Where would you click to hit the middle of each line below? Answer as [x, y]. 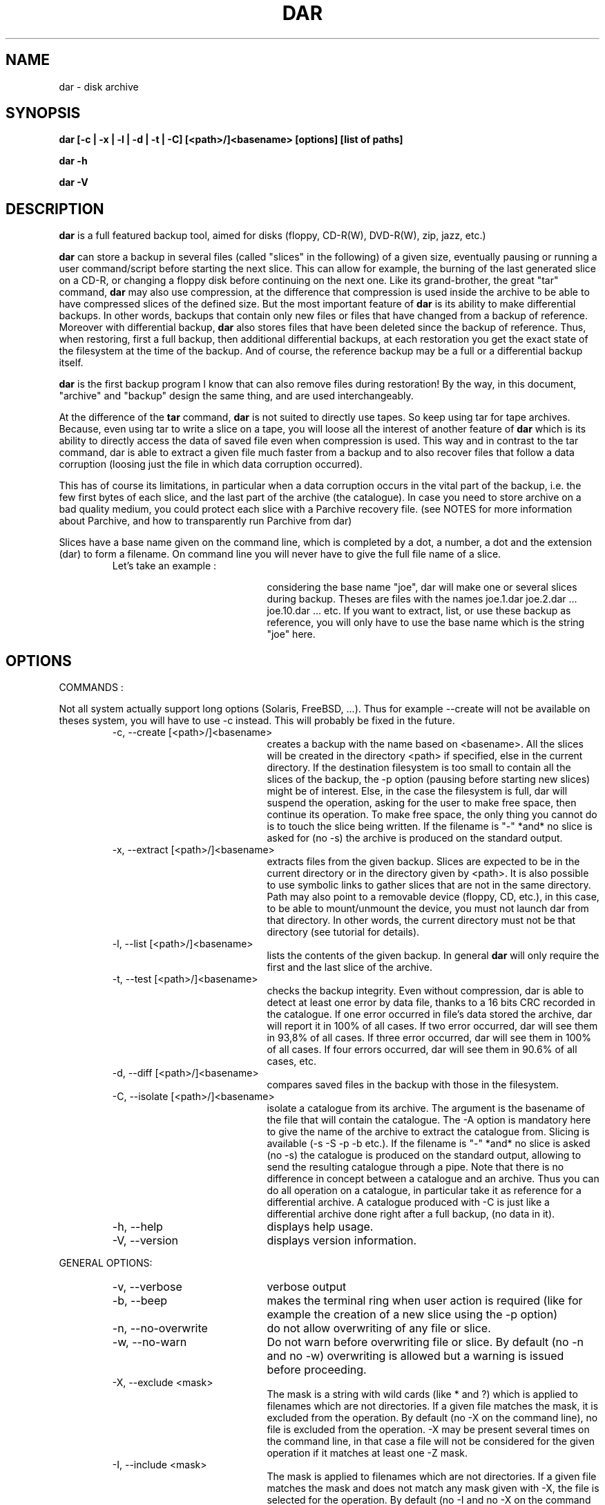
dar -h [73, 161]
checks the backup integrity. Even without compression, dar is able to [425, 991]
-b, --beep [140, 1301]
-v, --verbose [147, 1287]
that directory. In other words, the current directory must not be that [421, 920]
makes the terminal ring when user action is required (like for [425, 1301]
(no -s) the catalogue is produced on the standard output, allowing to [424, 1155]
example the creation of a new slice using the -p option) [412, 1315]
